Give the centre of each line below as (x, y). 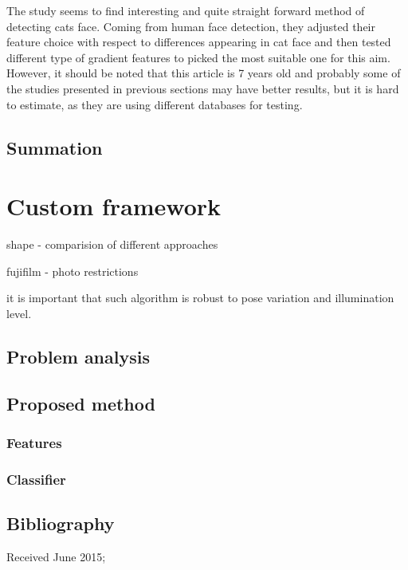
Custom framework (114, 206)
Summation (55, 147)
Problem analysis (78, 356)
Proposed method (81, 403)
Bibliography (61, 523)
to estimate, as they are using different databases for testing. (155, 104)
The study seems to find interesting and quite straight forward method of (186, 10)
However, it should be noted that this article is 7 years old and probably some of (204, 73)
